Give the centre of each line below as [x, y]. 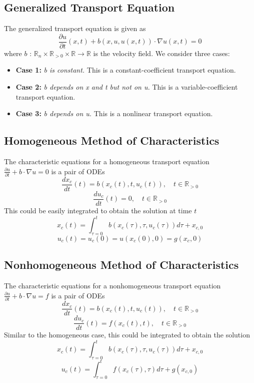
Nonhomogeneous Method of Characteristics [121, 265]
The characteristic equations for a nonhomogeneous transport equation [112, 286]
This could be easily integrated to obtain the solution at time [98, 211]
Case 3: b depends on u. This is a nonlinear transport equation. [114, 113]
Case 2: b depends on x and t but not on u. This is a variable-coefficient [127, 87]
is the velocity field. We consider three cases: [161, 53]
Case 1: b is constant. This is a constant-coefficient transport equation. [126, 70]
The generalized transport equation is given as [75, 28]
